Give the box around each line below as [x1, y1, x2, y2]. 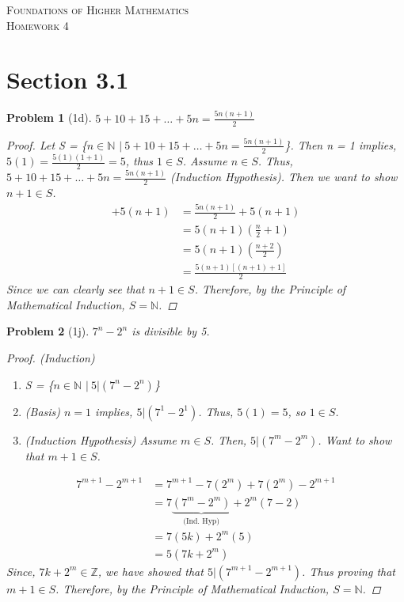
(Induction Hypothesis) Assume [25, 431, 177, 448]
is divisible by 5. [131, 323, 210, 339]
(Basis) [25, 403, 61, 419]
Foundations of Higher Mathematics [6, 2, 189, 17]
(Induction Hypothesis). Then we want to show [170, 168, 398, 185]
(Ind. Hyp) [183, 517, 220, 525]
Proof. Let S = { [6, 136, 87, 153]
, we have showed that [97, 562, 204, 579]
